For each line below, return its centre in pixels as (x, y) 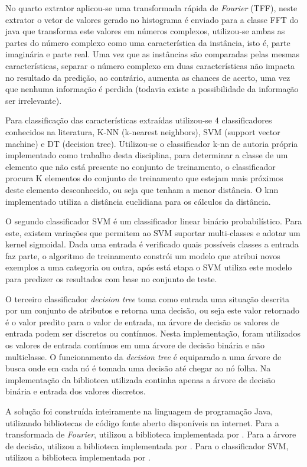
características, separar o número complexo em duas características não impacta (150, 65)
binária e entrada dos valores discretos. (76, 391)
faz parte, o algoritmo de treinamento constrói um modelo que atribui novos (143, 255)
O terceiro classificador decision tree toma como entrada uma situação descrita (147, 298)
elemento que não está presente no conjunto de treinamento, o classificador (141, 166)
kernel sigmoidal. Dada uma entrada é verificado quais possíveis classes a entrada (152, 244)
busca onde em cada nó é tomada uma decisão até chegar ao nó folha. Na (138, 368)
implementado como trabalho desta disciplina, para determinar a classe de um (147, 155)
